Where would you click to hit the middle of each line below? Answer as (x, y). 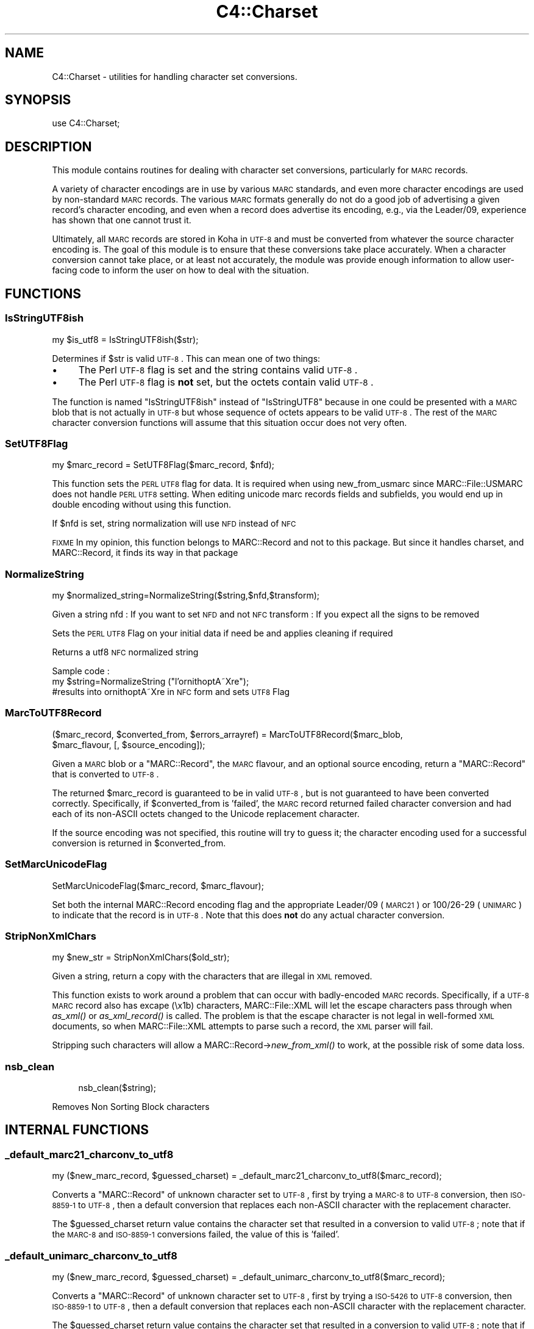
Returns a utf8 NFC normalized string (125, 652)
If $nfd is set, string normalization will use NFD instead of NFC (174, 524)
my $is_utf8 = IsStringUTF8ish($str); (125, 339)
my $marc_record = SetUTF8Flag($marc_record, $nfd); (163, 465)
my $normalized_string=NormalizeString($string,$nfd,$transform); (186, 595)
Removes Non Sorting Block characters (131, 1107)
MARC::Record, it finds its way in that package (145, 553)
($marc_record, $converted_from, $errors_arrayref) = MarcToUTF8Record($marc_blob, (227, 734)
